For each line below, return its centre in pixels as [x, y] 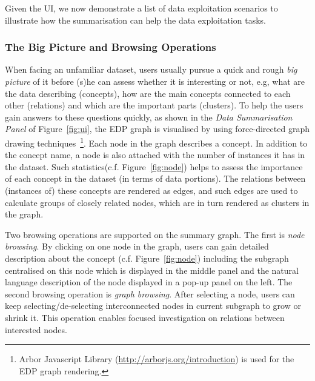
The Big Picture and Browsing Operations [111, 47]
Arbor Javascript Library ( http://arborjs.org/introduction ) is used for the [157, 359]
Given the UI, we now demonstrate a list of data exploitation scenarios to [141, 8]
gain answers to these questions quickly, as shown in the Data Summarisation [149, 117]
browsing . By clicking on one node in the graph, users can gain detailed [137, 246]
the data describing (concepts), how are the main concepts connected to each [148, 93]
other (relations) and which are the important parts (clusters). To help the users [154, 105]
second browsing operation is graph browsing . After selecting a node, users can [150, 293]
